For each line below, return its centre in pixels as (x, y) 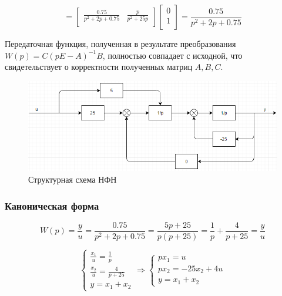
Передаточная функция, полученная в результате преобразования (120, 43)
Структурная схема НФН (73, 179)
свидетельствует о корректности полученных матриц (99, 67)
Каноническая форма (52, 205)
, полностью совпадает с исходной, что (172, 55)
